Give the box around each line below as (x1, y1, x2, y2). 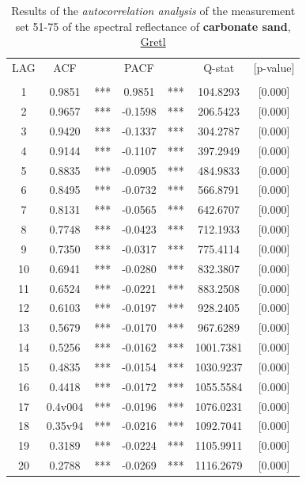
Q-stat (203, 59, 235, 76)
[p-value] (253, 59, 295, 76)
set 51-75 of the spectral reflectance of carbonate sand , (15, 17, 291, 34)
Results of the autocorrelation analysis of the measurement (11, 2, 296, 18)
